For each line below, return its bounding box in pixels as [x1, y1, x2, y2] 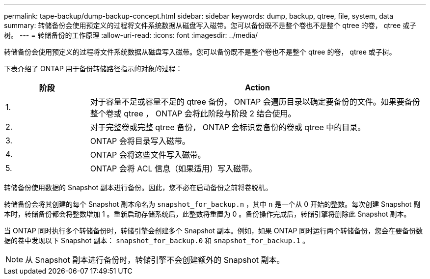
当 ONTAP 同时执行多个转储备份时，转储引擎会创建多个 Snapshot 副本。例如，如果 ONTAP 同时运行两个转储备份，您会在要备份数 [4, 226, 423, 235]
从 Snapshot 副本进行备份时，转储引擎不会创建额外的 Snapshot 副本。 [25, 255, 285, 265]
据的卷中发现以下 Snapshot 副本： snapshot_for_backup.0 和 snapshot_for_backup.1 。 [4, 236, 309, 245]
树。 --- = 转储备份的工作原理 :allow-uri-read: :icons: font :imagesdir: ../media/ [4, 31, 258, 39]
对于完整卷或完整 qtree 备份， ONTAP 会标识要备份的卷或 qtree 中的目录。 [90, 122, 366, 132]
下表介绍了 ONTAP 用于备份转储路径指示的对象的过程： [4, 64, 183, 73]
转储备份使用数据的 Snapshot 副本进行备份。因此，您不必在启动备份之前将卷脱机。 [4, 183, 272, 192]
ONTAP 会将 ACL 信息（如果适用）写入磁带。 [90, 164, 257, 173]
